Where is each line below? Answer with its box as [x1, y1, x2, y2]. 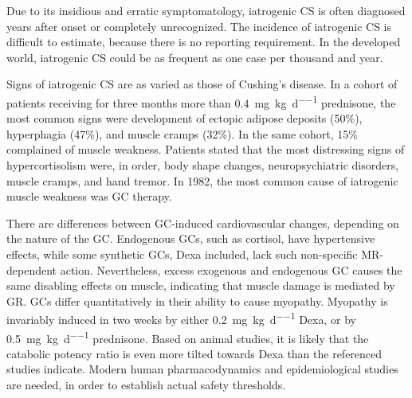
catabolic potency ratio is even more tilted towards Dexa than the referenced [6, 345, 383, 361]
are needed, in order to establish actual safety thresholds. [6, 377, 286, 393]
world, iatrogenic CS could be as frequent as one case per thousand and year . [6, 49, 383, 65]
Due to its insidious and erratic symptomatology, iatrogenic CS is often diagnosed [6, 2, 406, 18]
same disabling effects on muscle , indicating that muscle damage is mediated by [6, 277, 395, 294]
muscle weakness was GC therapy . [6, 188, 172, 205]
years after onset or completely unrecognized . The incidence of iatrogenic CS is [6, 18, 392, 34]
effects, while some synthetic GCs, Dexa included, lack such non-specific [6, 245, 358, 262]
